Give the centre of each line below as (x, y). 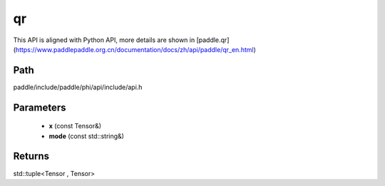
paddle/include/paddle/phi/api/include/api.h (78, 87)
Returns (31, 156)
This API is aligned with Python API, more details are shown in (104, 40)
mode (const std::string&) (87, 136)
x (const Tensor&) (75, 126)
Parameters (40, 107)
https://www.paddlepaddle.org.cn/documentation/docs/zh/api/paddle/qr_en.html (134, 49)
